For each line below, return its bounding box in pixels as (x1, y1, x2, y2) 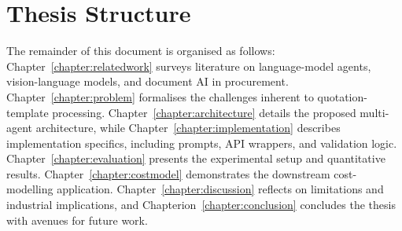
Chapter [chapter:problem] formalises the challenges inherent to (6, 88, 314, 104)
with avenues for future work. (6, 211, 148, 228)
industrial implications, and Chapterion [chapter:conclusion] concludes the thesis (6, 196, 396, 213)
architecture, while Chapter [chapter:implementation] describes (35, 119, 341, 136)
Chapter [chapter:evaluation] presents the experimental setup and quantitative (6, 150, 385, 167)
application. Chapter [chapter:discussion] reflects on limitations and (57, 181, 384, 197)
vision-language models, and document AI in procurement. (6, 73, 289, 90)
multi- (360, 104, 389, 120)
